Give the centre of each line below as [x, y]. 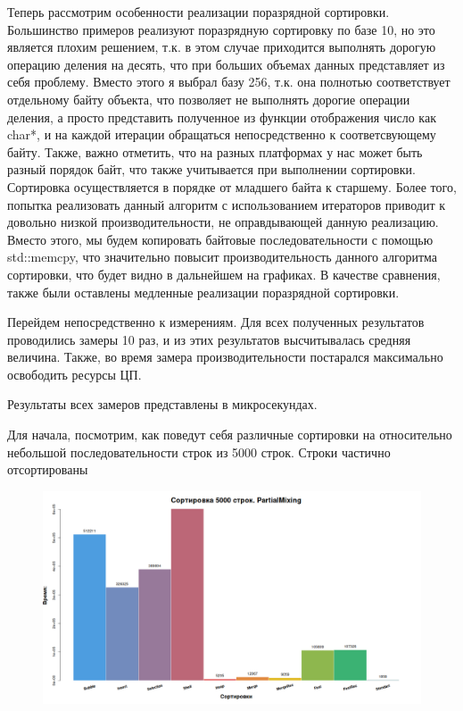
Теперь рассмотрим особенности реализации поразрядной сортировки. [198, 12]
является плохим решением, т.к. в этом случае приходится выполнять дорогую [222, 47]
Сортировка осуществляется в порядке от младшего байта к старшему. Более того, [232, 186]
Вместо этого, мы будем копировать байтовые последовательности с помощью [220, 239]
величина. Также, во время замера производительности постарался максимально [225, 357]
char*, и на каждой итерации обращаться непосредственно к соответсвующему [222, 134]
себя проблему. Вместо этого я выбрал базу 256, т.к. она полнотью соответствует [229, 82]
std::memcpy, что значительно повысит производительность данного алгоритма [223, 257]
